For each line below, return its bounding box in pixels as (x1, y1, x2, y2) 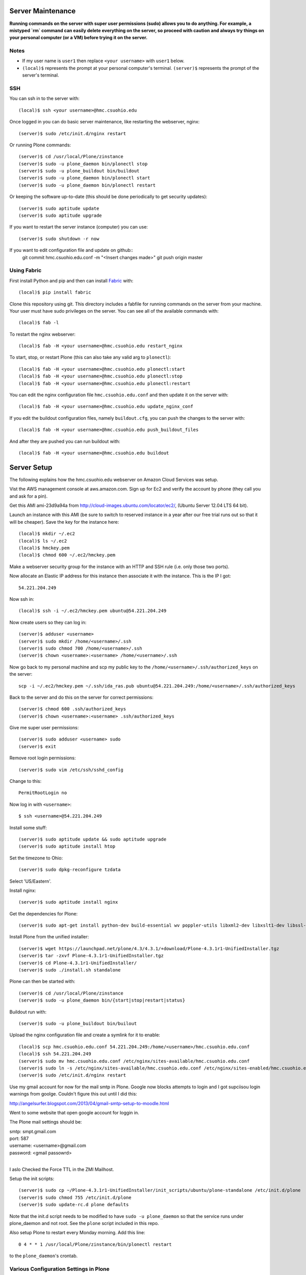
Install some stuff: (9, 824, 47, 831)
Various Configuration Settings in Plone (9, 1265, 110, 1272)
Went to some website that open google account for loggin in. (9, 1109, 140, 1115)
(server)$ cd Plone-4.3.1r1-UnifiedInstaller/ (18, 960, 137, 966)
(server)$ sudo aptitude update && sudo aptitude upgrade (18, 836, 167, 842)
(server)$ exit (18, 744, 57, 749)
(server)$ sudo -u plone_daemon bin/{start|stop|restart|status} (18, 998, 186, 1003)
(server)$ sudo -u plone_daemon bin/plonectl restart (18, 182, 156, 188)
